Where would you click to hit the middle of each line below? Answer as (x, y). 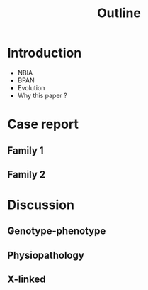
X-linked (27, 280)
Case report (43, 124)
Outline (119, 13)
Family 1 (25, 150)
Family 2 (27, 174)
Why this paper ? (42, 95)
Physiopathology (46, 255)
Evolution (31, 87)
